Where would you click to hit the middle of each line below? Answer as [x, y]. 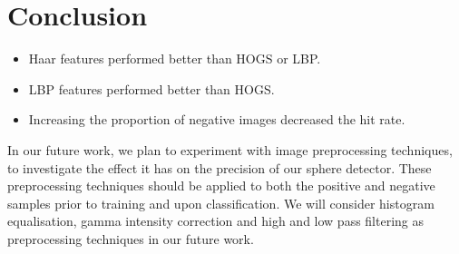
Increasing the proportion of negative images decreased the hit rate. [217, 119]
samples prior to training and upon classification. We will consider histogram [221, 203]
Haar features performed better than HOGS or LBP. [175, 59]
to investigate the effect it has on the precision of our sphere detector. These [220, 167]
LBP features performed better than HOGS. [151, 88]
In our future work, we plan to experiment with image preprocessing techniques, [230, 149]
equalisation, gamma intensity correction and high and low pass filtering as [216, 221]
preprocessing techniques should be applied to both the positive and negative [221, 186]
